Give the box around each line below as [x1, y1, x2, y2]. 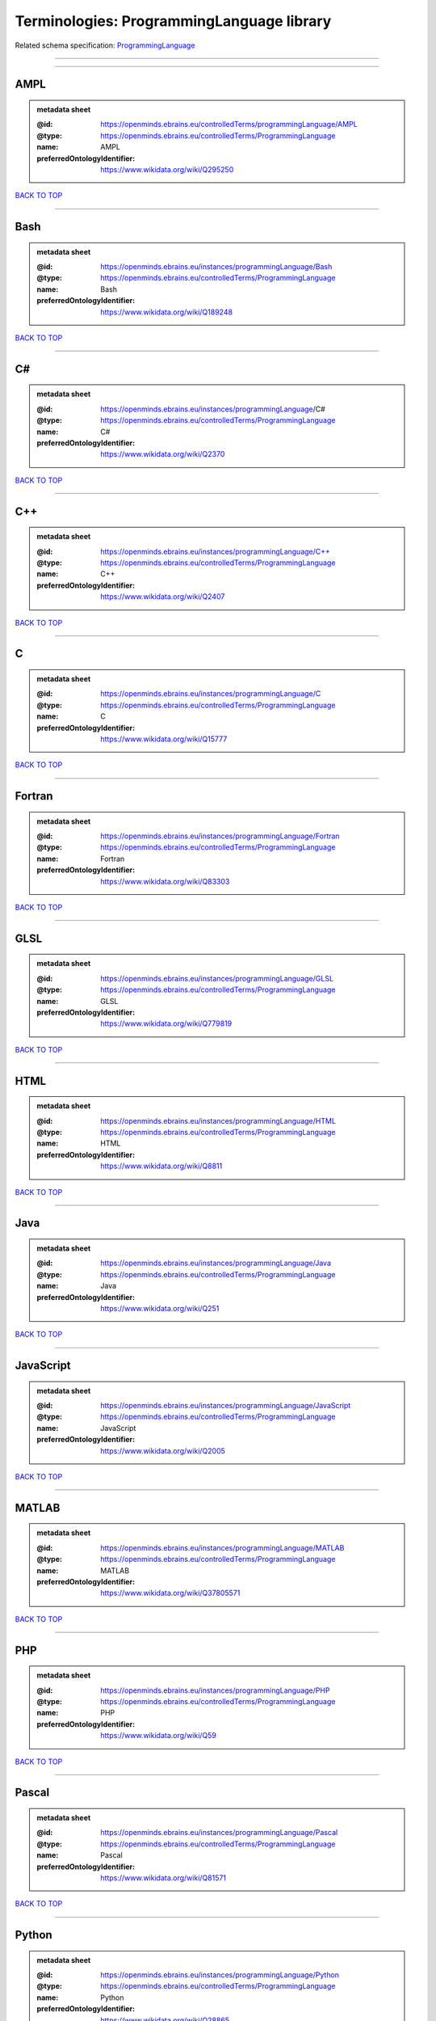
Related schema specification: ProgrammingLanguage [15, 40, 195, 50]
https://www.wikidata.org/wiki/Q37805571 [100, 1589, 241, 1598]
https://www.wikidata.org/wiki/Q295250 [100, 164, 234, 174]
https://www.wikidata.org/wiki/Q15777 [100, 734, 228, 744]
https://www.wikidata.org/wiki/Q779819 [100, 1019, 233, 1028]
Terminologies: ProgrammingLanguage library [15, 12, 332, 30]
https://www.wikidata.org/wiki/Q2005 [100, 1445, 226, 1455]
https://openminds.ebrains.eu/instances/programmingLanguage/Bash [100, 262, 333, 272]
